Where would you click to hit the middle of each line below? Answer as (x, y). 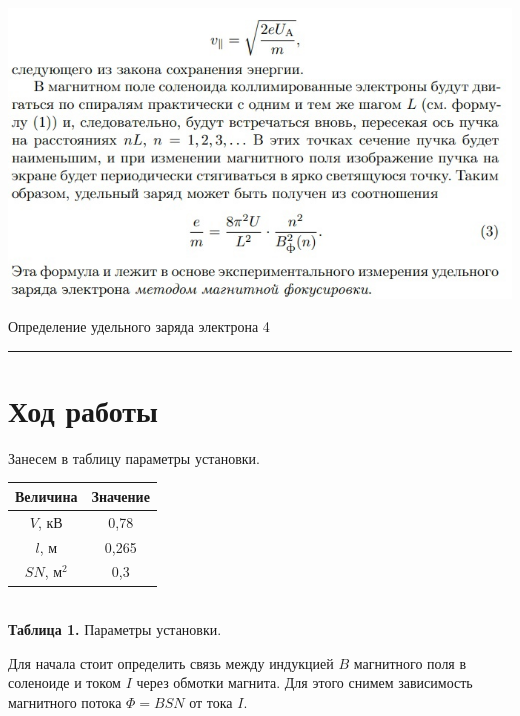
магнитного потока (65, 701)
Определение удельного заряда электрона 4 (139, 326)
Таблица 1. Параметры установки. (115, 629)
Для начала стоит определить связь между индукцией (171, 662)
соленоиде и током (64, 682)
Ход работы (83, 409)
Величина (46, 495)
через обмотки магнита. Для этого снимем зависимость (304, 682)
